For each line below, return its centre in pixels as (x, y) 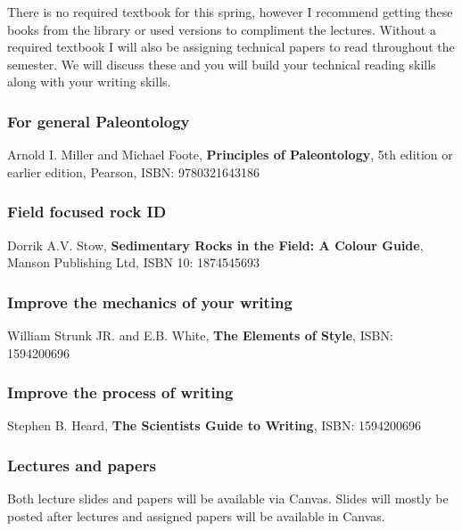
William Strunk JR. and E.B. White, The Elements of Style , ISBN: (200, 335)
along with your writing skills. (89, 82)
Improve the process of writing (120, 392)
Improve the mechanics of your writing (150, 302)
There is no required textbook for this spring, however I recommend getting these (230, 12)
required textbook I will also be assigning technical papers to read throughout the (231, 47)
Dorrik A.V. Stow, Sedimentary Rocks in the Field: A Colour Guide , (215, 245)
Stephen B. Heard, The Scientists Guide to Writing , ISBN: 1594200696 (214, 425)
